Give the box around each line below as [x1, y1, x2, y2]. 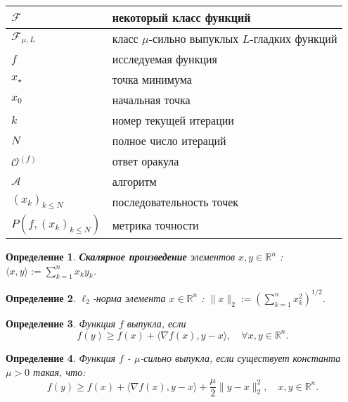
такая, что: [33, 364, 86, 379]
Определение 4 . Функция [6, 350, 115, 365]
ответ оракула [112, 153, 179, 169]
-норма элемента [92, 290, 166, 305]
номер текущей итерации [112, 112, 234, 128]
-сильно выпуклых [148, 30, 239, 46]
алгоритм [112, 173, 157, 189]
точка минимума [112, 71, 192, 87]
